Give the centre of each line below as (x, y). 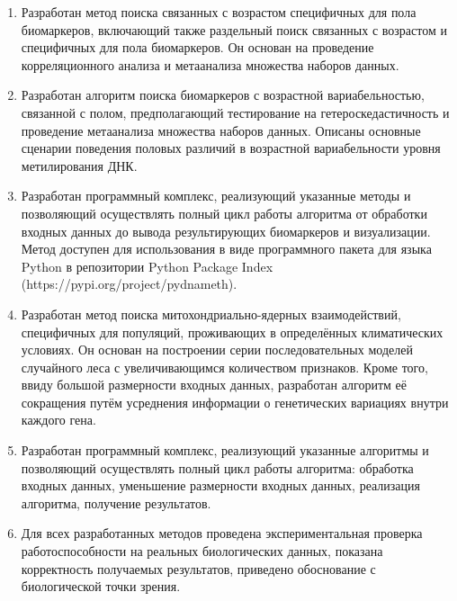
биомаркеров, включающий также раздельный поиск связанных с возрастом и (234, 29)
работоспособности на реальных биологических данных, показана (202, 551)
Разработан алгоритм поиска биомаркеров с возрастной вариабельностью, (223, 95)
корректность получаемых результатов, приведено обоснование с (198, 568)
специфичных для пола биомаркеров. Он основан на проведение (197, 47)
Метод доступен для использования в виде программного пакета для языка (226, 249)
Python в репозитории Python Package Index (147, 266)
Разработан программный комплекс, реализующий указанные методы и (216, 196)
